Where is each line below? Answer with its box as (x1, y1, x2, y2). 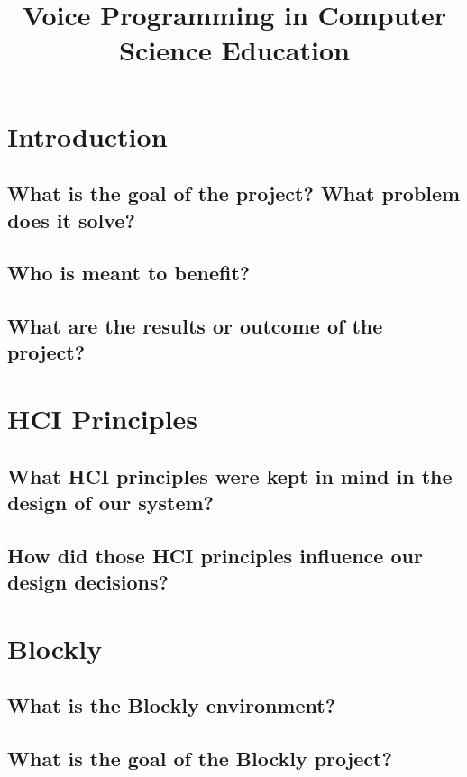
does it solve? (7, 206, 135, 233)
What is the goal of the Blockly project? (7, 745, 392, 772)
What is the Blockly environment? (7, 691, 336, 719)
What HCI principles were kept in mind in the (7, 462, 453, 489)
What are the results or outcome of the (7, 312, 383, 340)
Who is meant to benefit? (7, 259, 251, 287)
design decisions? (7, 568, 169, 596)
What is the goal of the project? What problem (7, 179, 461, 207)
